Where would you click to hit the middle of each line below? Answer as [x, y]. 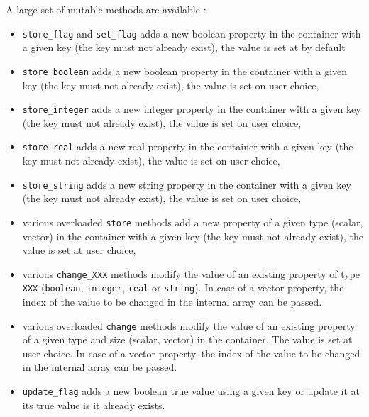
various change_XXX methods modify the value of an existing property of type [191, 273]
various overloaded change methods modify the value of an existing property [189, 325]
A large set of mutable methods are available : [106, 9]
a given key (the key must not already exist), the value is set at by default [184, 47]
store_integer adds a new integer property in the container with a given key [192, 109]
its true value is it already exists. [94, 405]
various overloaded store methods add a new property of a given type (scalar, [193, 222]
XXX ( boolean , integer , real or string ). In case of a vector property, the [183, 288]
